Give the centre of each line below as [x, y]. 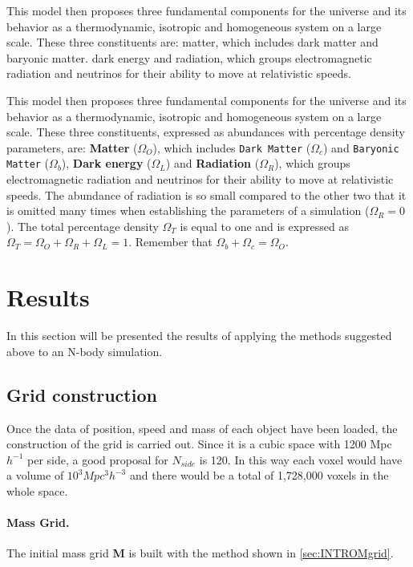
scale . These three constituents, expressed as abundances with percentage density [206, 132]
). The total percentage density [83, 226]
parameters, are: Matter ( [72, 147]
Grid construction [82, 394]
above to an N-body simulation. [85, 351]
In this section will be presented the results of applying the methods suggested [199, 336]
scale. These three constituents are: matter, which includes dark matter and [192, 42]
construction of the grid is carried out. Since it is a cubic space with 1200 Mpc [199, 444]
